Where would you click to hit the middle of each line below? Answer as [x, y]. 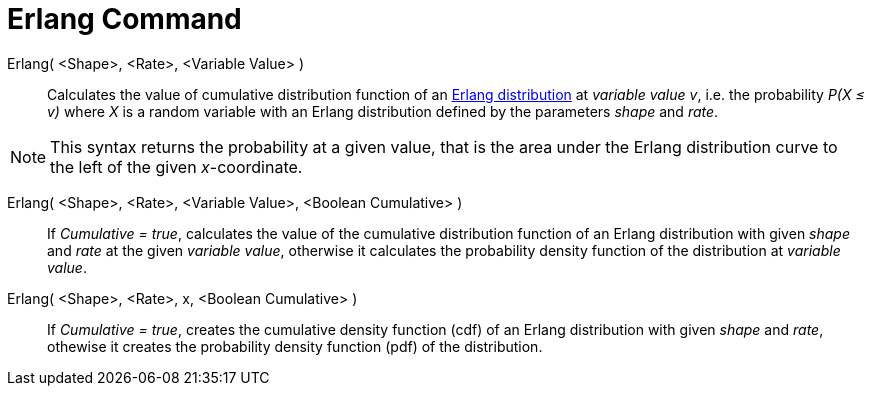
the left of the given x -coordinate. [176, 166]
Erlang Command [124, 19]
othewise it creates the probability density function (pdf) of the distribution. [295, 346]
